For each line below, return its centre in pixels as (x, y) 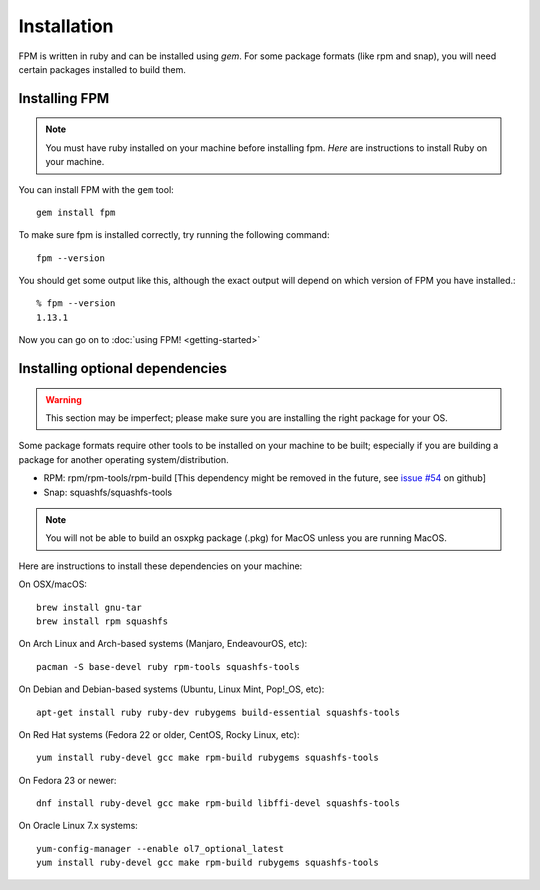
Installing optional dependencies (123, 368)
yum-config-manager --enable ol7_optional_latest (160, 848)
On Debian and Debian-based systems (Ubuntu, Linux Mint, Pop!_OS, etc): (171, 689)
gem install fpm (76, 212)
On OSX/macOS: (52, 584)
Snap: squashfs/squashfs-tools (108, 492)
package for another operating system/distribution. (123, 459)
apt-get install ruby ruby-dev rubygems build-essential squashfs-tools (218, 712)
